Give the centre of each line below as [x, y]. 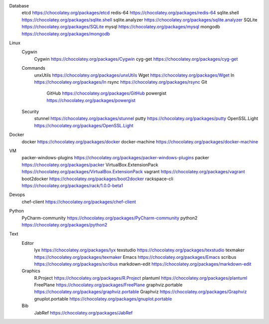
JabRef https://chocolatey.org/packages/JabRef [83, 313]
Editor [28, 243]
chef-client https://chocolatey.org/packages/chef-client [79, 202]
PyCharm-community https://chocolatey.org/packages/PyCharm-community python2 [110, 218]
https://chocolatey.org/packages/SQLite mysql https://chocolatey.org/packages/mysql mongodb [121, 27]
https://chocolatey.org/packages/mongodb [66, 34]
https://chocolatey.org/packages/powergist [91, 100]
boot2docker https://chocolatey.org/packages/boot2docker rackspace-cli [98, 179]
